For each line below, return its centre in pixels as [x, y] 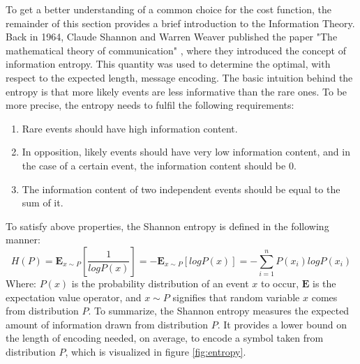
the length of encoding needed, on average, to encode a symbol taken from [165, 338]
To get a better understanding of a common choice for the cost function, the [168, 9]
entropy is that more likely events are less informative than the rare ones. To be [177, 91]
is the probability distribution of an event [160, 283]
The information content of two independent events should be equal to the [181, 189]
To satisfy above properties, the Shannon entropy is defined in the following [167, 226]
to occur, [280, 283]
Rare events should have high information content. [130, 128]
